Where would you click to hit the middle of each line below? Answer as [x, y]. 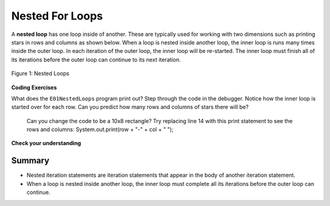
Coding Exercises [34, 87]
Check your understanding [46, 143]
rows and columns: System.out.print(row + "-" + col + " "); [100, 130]
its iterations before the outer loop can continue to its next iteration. [96, 59]
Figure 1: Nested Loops [40, 74]
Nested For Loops [57, 16]
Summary [30, 161]
